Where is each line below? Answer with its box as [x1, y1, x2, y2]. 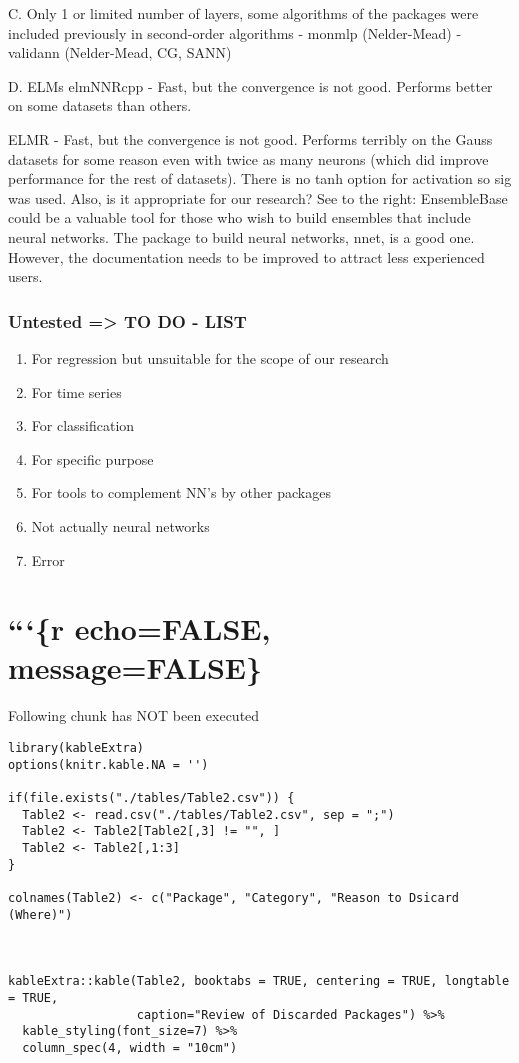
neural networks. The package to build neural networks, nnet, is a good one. [8, 226, 475, 247]
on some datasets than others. [8, 95, 192, 116]
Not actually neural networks [31, 515, 210, 536]
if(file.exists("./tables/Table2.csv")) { [8, 790, 295, 805]
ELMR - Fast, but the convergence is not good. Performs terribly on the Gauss [8, 128, 493, 149]
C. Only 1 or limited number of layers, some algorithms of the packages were [8, 3, 479, 23]
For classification [31, 415, 135, 436]
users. [8, 266, 43, 287]
